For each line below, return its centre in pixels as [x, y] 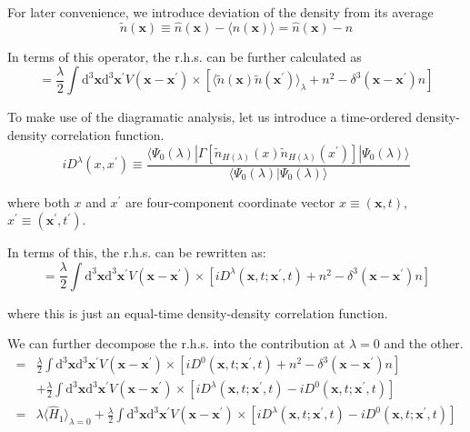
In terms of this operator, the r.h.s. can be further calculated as [185, 56]
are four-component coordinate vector [230, 201]
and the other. [424, 343]
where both [39, 201]
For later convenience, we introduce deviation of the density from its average [220, 12]
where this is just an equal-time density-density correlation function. [198, 312]
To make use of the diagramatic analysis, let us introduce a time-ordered [210, 117]
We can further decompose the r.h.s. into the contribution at [176, 343]
